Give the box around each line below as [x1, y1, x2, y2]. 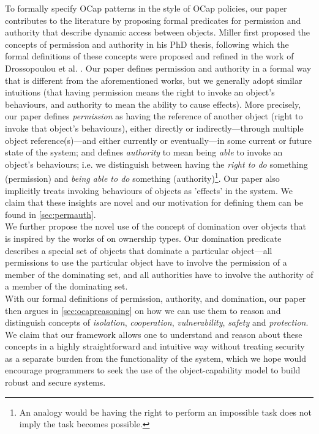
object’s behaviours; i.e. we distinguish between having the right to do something [5, 157, 308, 170]
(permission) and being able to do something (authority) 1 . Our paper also [5, 170, 280, 184]
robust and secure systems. [5, 376, 106, 389]
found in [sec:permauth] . [5, 208, 96, 220]
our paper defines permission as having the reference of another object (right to [5, 110, 303, 122]
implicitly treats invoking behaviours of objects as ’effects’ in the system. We [5, 184, 293, 196]
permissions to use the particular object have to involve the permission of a [5, 256, 287, 269]
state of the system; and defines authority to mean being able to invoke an [5, 146, 283, 159]
